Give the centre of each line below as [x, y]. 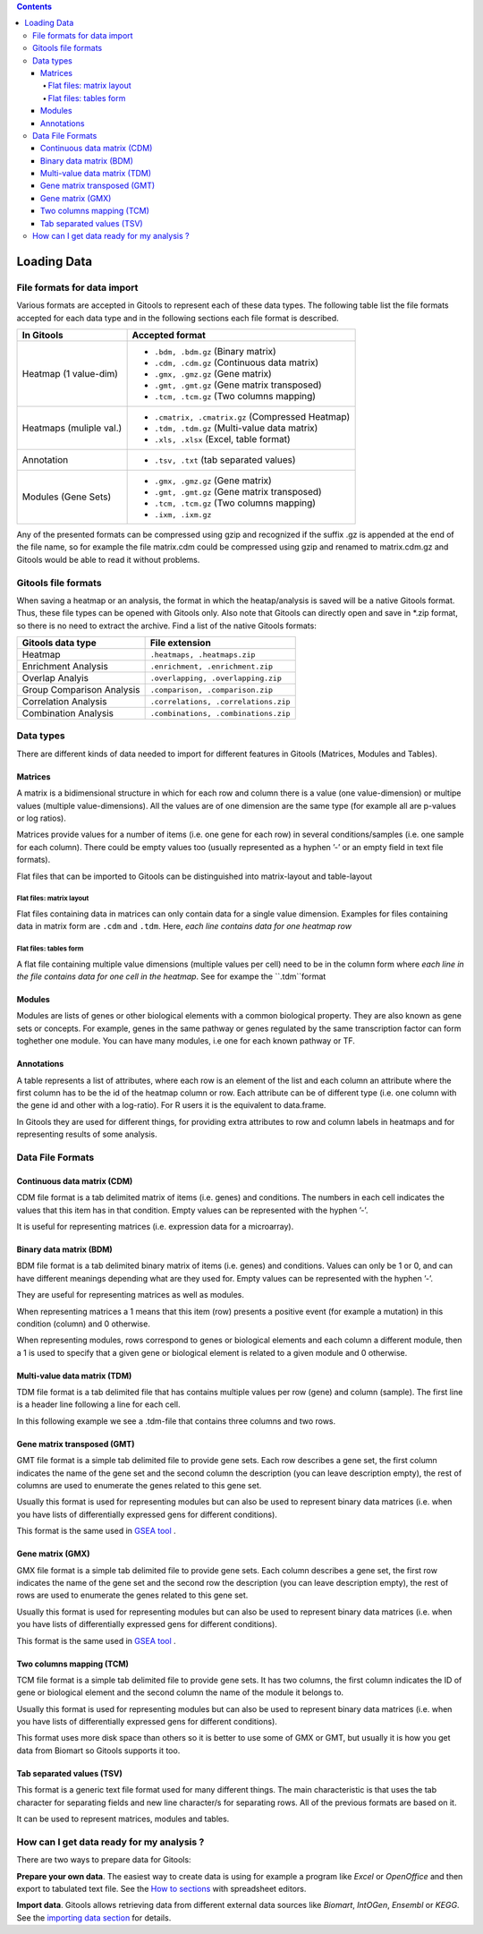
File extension [181, 643]
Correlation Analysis [64, 702]
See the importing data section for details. [94, 1917]
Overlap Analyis [55, 678]
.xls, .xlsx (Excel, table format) [222, 439]
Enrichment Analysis [65, 667]
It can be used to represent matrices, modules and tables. [123, 1819]
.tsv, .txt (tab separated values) [225, 459]
